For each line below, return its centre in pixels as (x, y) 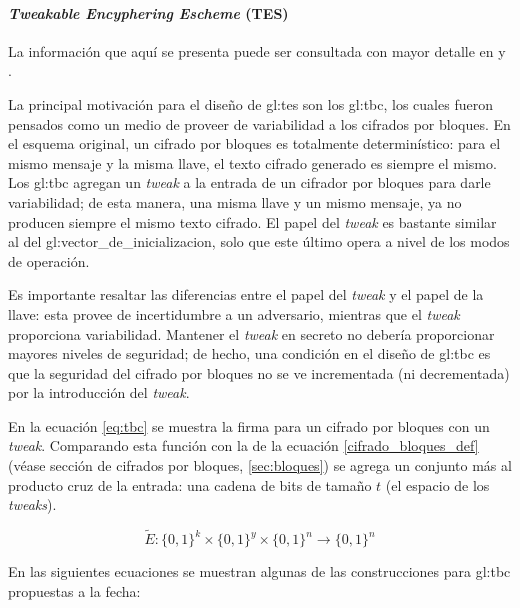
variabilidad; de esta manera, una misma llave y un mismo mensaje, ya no (235, 201)
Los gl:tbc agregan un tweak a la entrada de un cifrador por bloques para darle (249, 182)
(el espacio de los (437, 484)
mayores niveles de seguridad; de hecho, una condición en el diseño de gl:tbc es (249, 353)
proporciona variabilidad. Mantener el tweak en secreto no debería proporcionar (251, 333)
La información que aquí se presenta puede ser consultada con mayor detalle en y (257, 50)
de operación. (49, 260)
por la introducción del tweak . (99, 392)
